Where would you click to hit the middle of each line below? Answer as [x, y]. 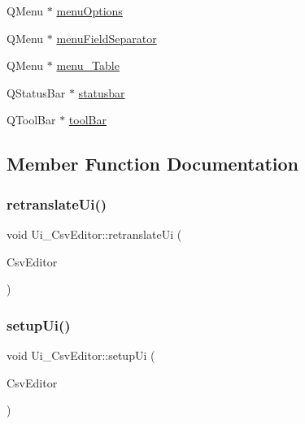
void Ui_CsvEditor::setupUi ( [81, 355]
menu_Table [88, 65]
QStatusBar [36, 92]
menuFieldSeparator [107, 38]
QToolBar [31, 120]
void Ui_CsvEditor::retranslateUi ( [94, 234]
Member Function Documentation [153, 164]
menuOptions [89, 11]
